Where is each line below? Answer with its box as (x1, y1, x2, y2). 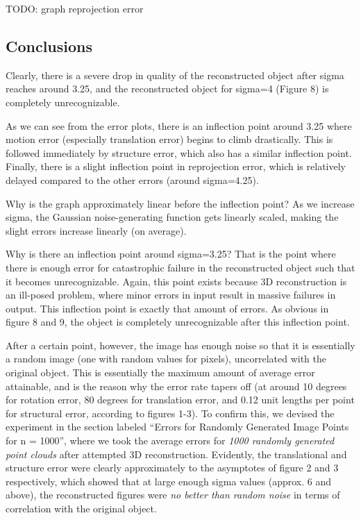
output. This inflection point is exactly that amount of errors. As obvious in (6, 301, 329, 315)
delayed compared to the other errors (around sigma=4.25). (6, 172, 259, 187)
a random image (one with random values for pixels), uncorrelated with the (6, 351, 326, 366)
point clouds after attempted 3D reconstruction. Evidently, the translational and (6, 446, 347, 461)
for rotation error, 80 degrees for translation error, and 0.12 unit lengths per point (6, 392, 355, 407)
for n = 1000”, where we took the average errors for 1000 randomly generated (6, 433, 335, 448)
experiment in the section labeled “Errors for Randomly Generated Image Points (6, 419, 349, 434)
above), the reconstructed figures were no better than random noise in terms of (6, 487, 340, 502)
